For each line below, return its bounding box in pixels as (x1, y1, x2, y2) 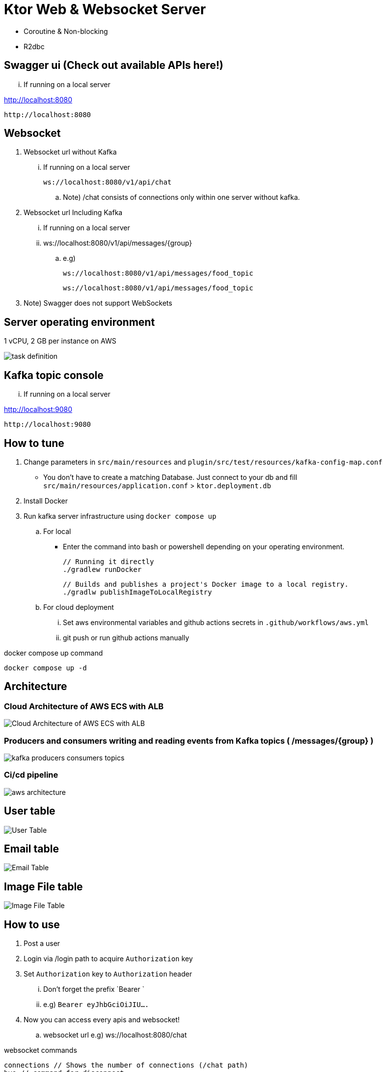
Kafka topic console (4, 369, 104, 381)
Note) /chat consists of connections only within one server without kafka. (63, 193, 300, 202)
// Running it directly (63, 557, 154, 566)
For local (43, 527, 71, 536)
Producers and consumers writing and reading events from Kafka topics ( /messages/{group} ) (4, 735, 374, 746)
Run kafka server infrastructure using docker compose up (24, 511, 217, 520)
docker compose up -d (4, 663, 87, 672)
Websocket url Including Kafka (24, 208, 123, 217)
